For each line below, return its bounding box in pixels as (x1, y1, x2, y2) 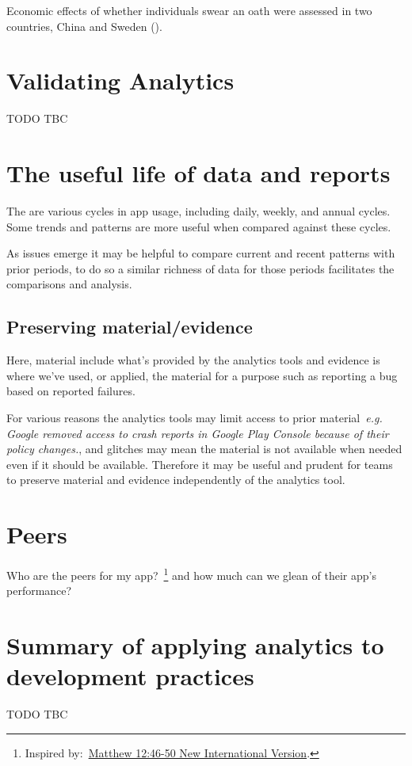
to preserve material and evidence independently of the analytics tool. (6, 471, 345, 488)
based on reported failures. (6, 383, 135, 399)
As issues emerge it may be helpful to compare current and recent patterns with (6, 245, 395, 261)
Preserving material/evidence (6, 314, 253, 339)
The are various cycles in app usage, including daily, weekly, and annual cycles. (6, 203, 391, 219)
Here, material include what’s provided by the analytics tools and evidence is (6, 352, 380, 368)
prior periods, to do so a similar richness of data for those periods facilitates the (6, 260, 395, 276)
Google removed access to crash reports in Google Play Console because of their (6, 425, 389, 441)
